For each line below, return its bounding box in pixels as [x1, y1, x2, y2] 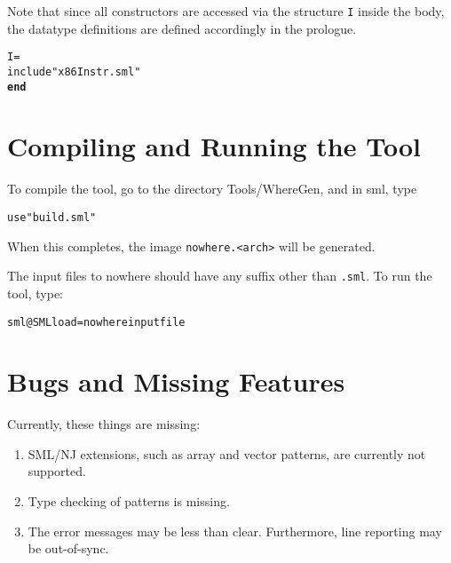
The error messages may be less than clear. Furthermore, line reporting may [28, 521, 442, 540]
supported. [28, 462, 86, 480]
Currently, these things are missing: [7, 415, 201, 433]
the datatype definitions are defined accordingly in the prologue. [7, 19, 357, 37]
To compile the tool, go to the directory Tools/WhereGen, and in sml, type [7, 179, 417, 198]
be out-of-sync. [28, 539, 109, 558]
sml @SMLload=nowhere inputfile [7, 315, 186, 329]
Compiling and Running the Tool [7, 128, 421, 164]
